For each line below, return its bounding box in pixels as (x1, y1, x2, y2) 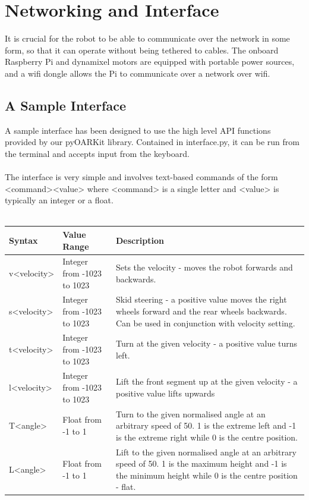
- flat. (115, 480, 136, 493)
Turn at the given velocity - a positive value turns (115, 337, 298, 350)
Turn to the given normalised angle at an (115, 407, 266, 420)
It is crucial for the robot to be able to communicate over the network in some (5, 32, 290, 45)
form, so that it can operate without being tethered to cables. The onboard (5, 43, 279, 56)
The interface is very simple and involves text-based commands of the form (5, 171, 278, 183)
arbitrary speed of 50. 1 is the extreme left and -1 (115, 419, 297, 432)
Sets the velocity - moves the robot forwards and (115, 261, 293, 273)
